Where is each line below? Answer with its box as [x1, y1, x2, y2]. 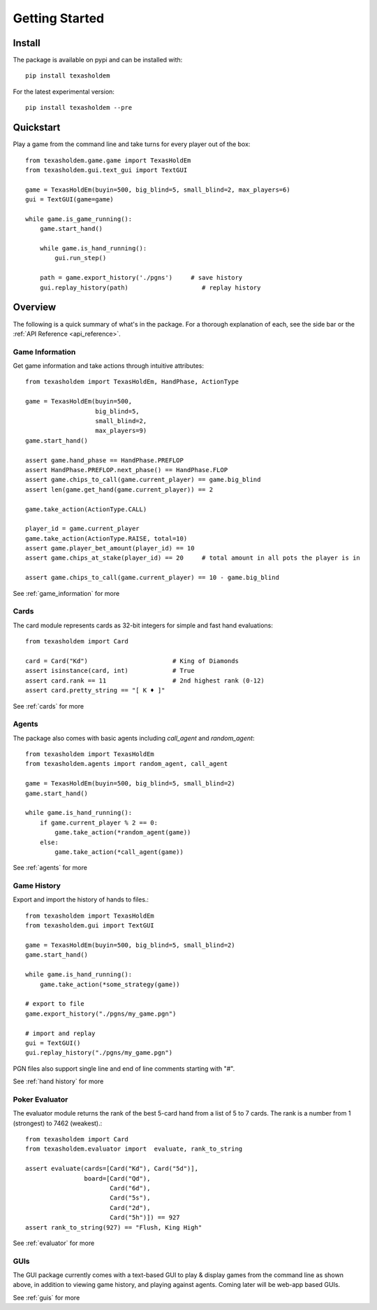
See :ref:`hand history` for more [13, 1077, 104, 1085]
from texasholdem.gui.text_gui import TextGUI [25, 166, 188, 174]
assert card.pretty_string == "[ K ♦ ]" [25, 686, 165, 695]
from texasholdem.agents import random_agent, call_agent [25, 760, 228, 768]
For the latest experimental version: [13, 87, 115, 96]
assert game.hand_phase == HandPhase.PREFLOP [25, 456, 184, 464]
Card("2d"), [109, 1204, 151, 1211]
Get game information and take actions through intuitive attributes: [13, 362, 205, 370]
